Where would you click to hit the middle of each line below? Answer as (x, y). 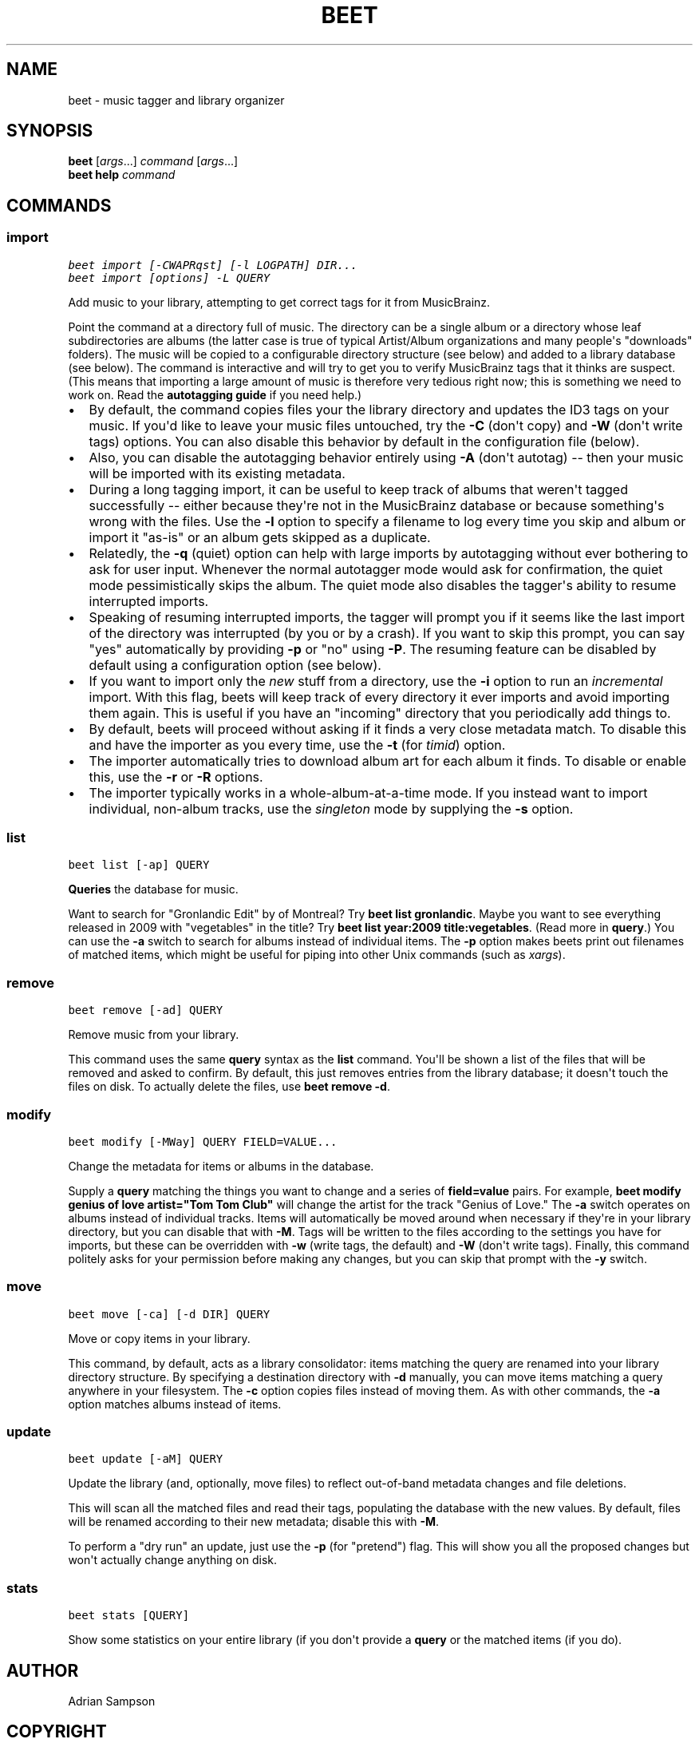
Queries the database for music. (153, 889)
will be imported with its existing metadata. (217, 473)
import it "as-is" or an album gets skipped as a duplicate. (260, 537)
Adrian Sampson (112, 1701)
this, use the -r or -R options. (176, 776)
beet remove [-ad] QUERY (146, 1010)
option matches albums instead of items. (175, 1404)
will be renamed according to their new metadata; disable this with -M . (254, 1522)
